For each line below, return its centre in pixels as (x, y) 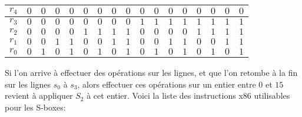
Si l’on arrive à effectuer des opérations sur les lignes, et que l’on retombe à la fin (151, 72)
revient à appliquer (39, 96)
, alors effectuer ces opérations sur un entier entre (167, 84)
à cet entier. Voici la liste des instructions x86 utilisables (188, 96)
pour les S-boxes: (35, 107)
